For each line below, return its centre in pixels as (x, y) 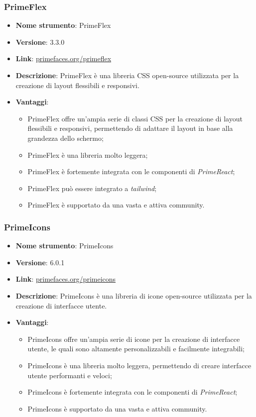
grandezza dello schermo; (65, 138)
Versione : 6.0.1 (40, 262)
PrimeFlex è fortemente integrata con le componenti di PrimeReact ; (131, 171)
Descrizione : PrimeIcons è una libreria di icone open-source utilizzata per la (134, 295)
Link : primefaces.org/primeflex (64, 58)
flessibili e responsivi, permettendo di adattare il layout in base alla (130, 128)
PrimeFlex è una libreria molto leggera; (88, 155)
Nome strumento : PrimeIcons (64, 246)
